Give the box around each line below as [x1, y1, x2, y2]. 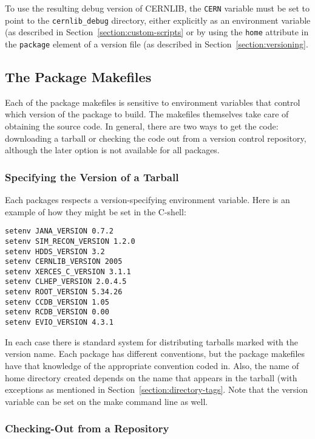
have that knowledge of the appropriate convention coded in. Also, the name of [5, 359, 299, 372]
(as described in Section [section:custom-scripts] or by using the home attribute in [5, 26, 309, 38]
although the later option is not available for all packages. [5, 143, 220, 156]
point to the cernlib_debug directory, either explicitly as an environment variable [5, 13, 311, 26]
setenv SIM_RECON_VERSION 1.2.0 [5, 237, 135, 246]
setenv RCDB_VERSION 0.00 [5, 308, 109, 317]
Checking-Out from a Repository [5, 421, 169, 436]
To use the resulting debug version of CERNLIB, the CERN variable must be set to [5, 2, 310, 14]
